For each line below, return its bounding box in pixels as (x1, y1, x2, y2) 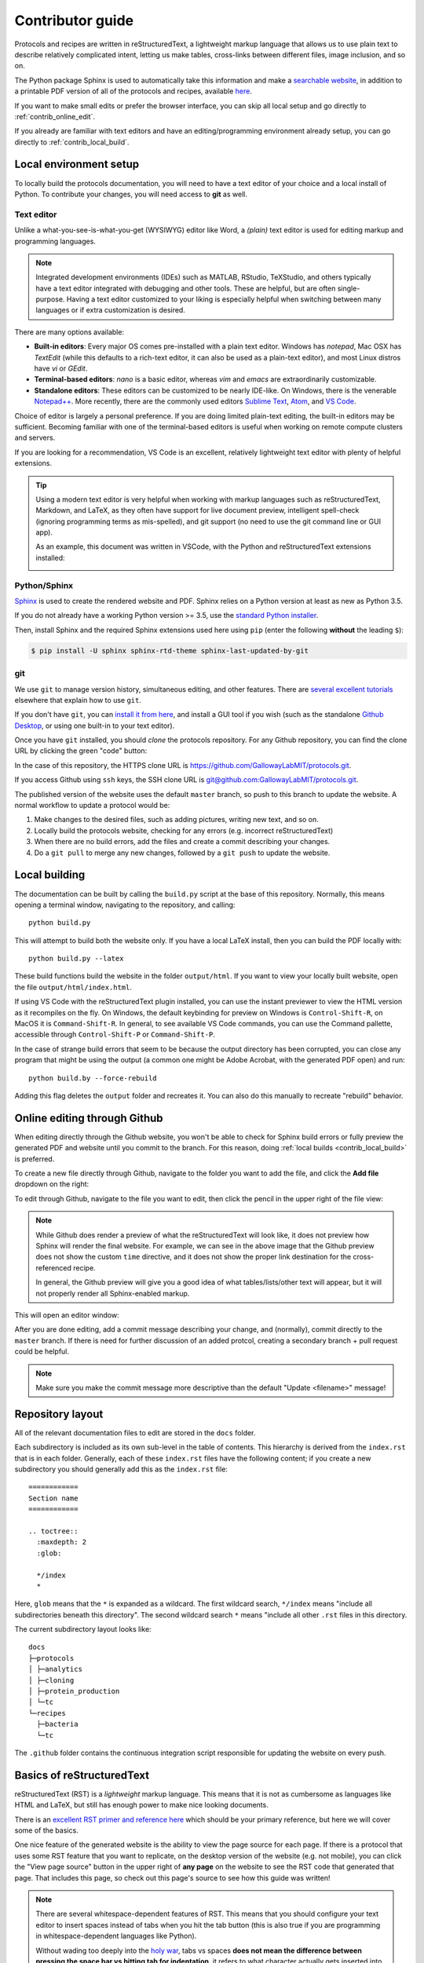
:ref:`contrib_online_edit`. (14, 111, 96, 121)
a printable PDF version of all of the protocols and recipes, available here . (14, 86, 253, 96)
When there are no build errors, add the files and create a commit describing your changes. (34, 837, 331, 846)
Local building (14, 868, 86, 882)
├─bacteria (36, 1720, 79, 1729)
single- (337, 283, 360, 293)
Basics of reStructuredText (14, 1768, 149, 1782)
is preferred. (14, 1154, 55, 1164)
